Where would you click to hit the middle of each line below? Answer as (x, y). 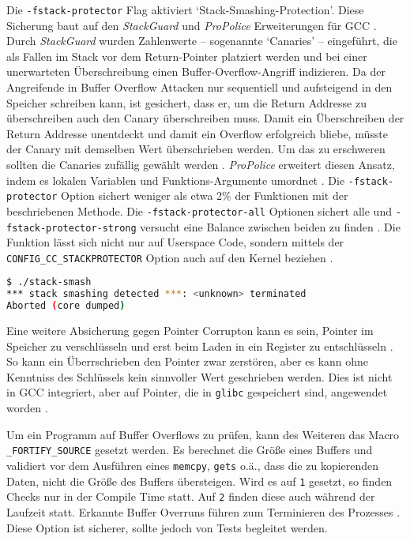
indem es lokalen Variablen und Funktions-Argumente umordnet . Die (176, 180)
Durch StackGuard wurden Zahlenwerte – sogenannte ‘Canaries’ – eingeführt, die (202, 41)
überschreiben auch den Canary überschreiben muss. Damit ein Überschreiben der (205, 118)
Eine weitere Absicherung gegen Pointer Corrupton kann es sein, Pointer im (190, 331)
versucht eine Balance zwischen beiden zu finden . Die (270, 226)
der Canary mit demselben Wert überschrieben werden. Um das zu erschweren (196, 149)
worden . (27, 408)
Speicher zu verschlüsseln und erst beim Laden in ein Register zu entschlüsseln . (200, 346)
